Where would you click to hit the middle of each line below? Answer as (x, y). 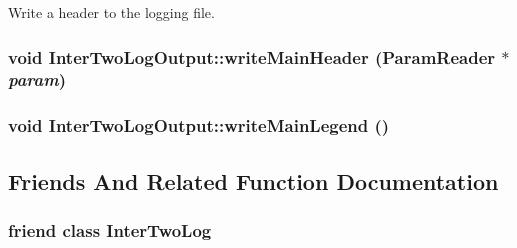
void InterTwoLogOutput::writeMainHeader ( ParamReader (252, 56)
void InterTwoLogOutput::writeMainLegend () (199, 125)
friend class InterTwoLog (110, 229)
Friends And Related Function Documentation (253, 180)
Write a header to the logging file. (111, 12)
